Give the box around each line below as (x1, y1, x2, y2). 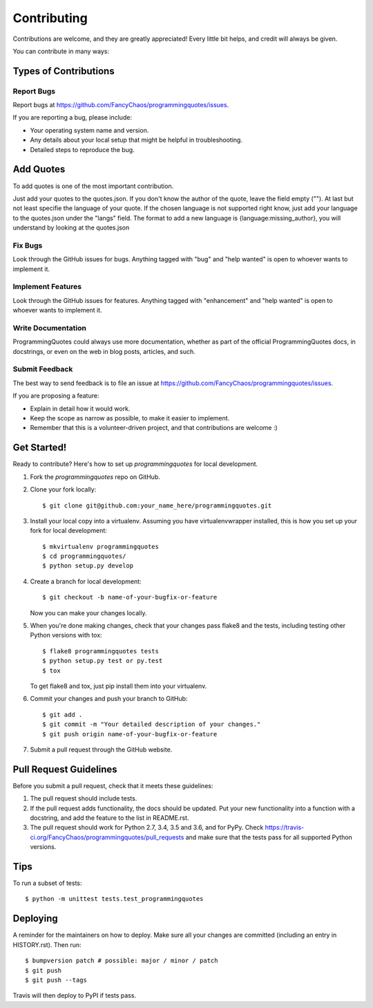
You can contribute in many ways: (12, 47, 110, 55)
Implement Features (12, 282, 82, 292)
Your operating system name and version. (30, 126, 149, 134)
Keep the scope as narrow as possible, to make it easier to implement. (30, 414, 230, 422)
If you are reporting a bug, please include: (12, 113, 133, 122)
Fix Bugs (12, 241, 43, 250)
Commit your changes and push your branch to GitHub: (30, 695, 188, 703)
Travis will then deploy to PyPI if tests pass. (12, 991, 137, 1000)
